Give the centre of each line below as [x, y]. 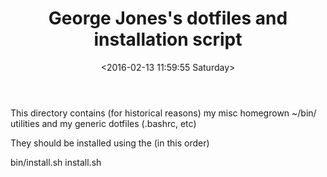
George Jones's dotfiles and [168, 18]
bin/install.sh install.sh [56, 162]
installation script [168, 39]
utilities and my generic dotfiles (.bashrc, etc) [103, 123]
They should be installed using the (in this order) [110, 143]
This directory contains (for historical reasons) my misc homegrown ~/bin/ [163, 113]
